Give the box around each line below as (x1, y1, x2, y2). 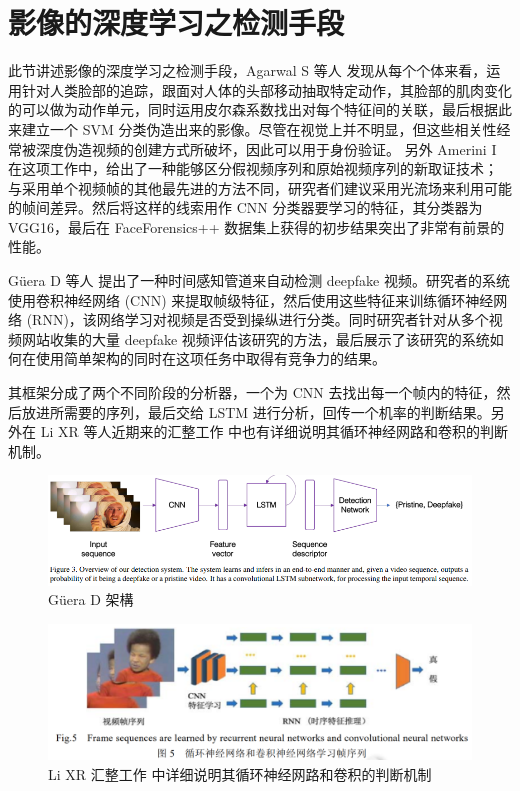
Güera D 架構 (48, 589, 134, 610)
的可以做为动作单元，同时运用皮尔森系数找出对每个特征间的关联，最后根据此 (8, 99, 512, 120)
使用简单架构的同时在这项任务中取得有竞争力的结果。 (35, 348, 386, 369)
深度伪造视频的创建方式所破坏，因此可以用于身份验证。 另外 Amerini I (35, 138, 497, 159)
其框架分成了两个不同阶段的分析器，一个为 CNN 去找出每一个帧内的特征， (8, 382, 497, 403)
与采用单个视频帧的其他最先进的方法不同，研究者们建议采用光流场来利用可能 (8, 177, 512, 198)
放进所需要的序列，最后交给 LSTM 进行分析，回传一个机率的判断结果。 (21, 401, 491, 422)
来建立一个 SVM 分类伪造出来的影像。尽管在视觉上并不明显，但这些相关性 (8, 118, 497, 139)
